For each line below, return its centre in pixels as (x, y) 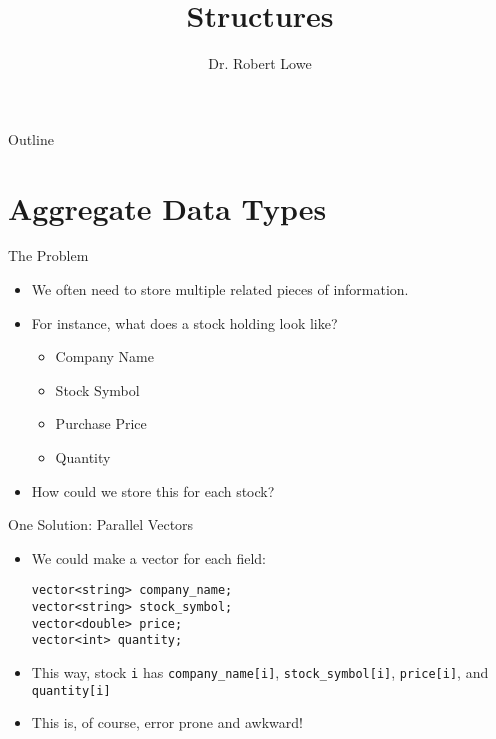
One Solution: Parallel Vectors (101, 524)
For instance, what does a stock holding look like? (184, 322)
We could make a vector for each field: (148, 557)
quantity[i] (71, 690)
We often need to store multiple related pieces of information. (220, 289)
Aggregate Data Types (167, 207)
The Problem (48, 255)
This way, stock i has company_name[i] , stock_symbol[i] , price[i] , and (260, 672)
